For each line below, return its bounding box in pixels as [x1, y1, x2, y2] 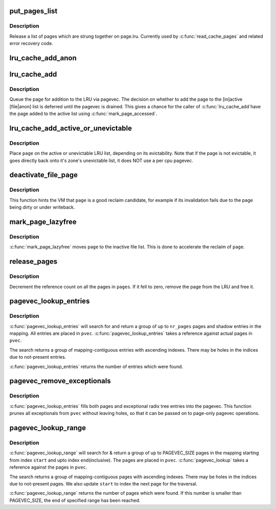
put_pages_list [9, 7, 58, 15]
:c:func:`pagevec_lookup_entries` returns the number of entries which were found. [9, 363, 183, 369]
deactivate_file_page [9, 171, 78, 179]
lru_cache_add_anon [9, 54, 77, 62]
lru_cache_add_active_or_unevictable [9, 124, 132, 132]
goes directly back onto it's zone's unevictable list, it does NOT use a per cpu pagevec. [9, 157, 194, 164]
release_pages [9, 257, 58, 266]
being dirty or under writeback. [9, 204, 75, 211]
